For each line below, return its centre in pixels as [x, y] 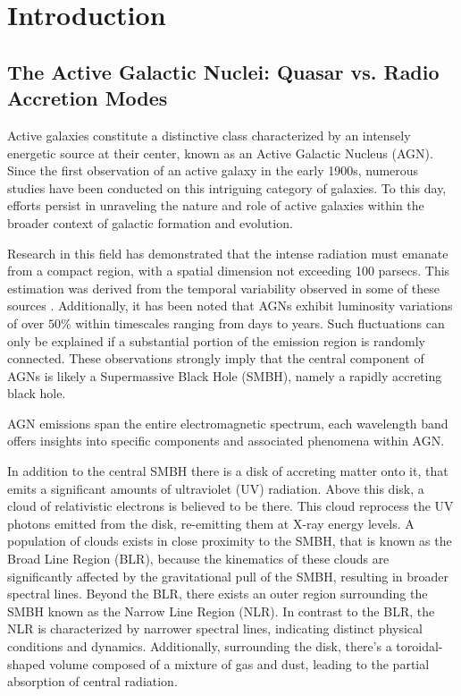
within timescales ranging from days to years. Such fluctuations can [260, 323]
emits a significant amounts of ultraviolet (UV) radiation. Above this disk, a [216, 488]
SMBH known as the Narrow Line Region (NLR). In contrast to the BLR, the [221, 611]
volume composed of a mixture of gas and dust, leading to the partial [239, 663]
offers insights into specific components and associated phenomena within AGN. [226, 441]
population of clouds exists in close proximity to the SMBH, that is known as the [230, 541]
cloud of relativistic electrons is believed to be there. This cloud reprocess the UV [230, 506]
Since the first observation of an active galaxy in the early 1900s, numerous [213, 170]
